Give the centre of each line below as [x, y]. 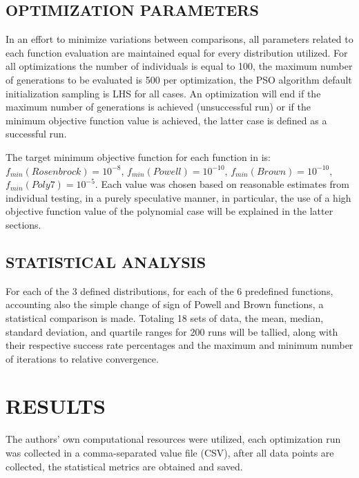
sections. [23, 224]
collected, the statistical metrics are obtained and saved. [124, 466]
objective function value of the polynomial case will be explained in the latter [169, 211]
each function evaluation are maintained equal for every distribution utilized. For [177, 52]
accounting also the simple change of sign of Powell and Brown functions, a [165, 304]
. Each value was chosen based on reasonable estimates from [222, 184]
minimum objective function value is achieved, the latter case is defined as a [166, 120]
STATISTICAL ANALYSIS [106, 261]
